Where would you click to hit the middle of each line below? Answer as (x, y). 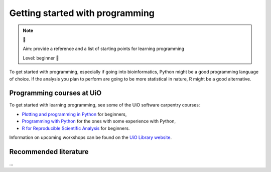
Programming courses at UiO (55, 93)
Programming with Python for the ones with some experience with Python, (99, 121)
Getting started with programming (82, 13)
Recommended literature (49, 152)
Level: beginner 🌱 (41, 58)
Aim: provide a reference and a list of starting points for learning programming (104, 49)
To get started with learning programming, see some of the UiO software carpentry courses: (105, 105)
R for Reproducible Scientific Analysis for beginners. (76, 128)
